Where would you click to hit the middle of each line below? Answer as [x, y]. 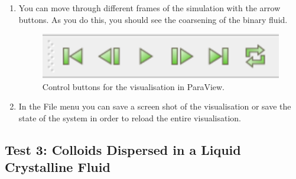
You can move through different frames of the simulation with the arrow [149, 8]
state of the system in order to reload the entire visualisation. [130, 117]
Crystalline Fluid [58, 167]
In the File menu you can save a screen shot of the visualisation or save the [155, 106]
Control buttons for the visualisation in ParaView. [133, 86]
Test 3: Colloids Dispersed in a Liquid [123, 149]
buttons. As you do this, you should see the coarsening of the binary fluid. [153, 19]
